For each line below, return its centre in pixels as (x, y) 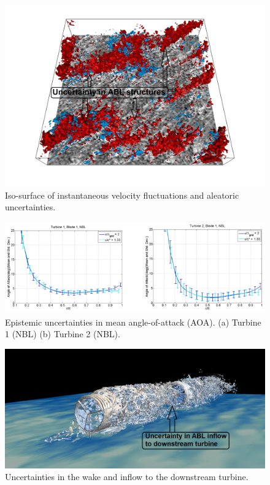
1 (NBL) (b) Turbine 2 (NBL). (63, 334)
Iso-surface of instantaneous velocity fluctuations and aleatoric (122, 195)
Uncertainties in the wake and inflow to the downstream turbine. (127, 477)
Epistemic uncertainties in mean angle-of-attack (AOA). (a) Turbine (133, 322)
